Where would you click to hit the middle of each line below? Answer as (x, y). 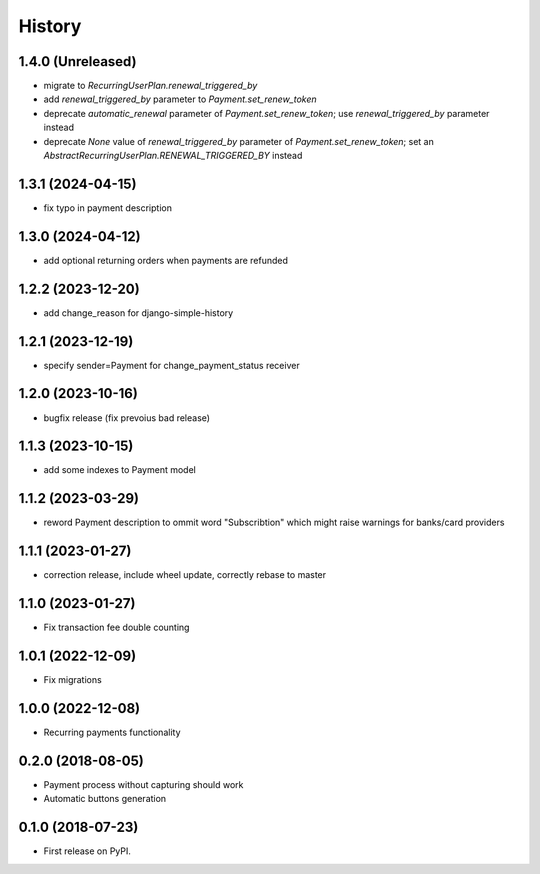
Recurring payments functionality (112, 732)
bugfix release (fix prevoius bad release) (126, 417)
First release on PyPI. (87, 851)
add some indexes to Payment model (120, 470)
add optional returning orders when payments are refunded (166, 260)
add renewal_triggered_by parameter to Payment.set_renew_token (180, 99)
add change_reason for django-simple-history (138, 312)
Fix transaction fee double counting (116, 627)
